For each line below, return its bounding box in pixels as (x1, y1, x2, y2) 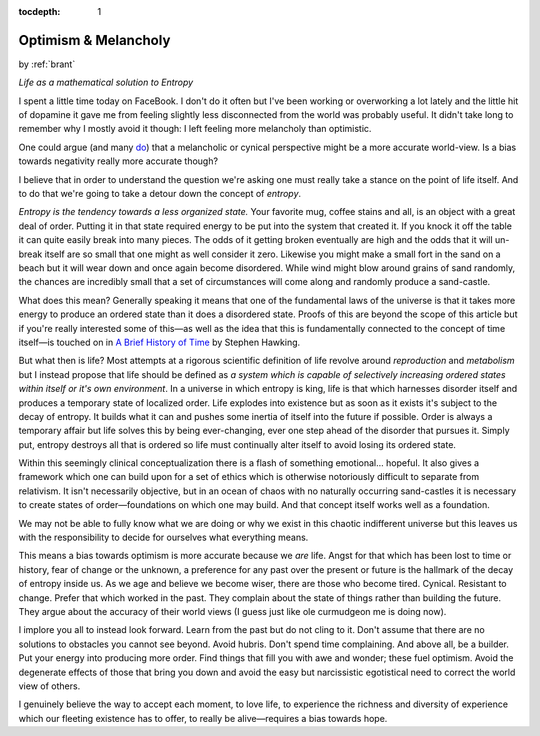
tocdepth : (18, 6, 61, 17)
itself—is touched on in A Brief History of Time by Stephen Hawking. (18, 336, 301, 348)
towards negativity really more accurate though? (18, 155, 219, 167)
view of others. (18, 680, 81, 692)
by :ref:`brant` (18, 58, 76, 70)
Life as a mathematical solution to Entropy (18, 76, 194, 89)
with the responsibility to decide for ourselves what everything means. (18, 531, 309, 544)
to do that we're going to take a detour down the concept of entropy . (18, 188, 302, 200)
